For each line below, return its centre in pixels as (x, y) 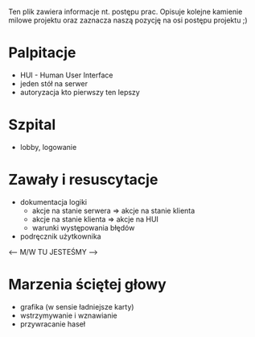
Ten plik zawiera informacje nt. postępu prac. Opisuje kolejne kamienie (125, 12)
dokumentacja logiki (53, 202)
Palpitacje (42, 53)
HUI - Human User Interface (66, 75)
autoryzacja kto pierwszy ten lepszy (80, 92)
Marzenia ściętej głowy (87, 285)
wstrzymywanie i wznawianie (69, 315)
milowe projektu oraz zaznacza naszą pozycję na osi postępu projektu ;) (128, 20)
